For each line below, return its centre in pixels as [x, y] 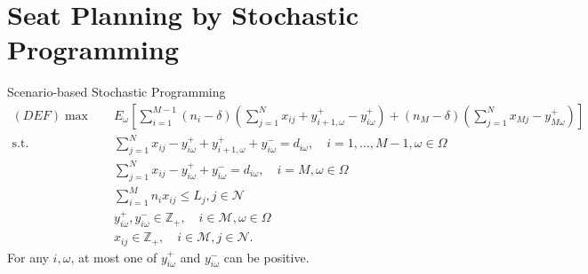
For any [28, 257]
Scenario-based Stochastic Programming [117, 92]
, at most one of [114, 257]
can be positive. [266, 257]
